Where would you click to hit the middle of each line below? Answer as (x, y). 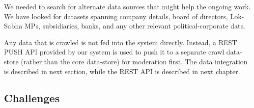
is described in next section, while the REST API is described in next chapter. (122, 71)
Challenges (32, 97)
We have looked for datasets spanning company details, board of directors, (116, 16)
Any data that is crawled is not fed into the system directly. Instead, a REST (121, 42)
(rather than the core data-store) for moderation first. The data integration (134, 61)
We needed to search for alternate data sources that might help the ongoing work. (127, 6)
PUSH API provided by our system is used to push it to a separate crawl (114, 52)
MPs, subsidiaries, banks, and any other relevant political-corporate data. (135, 26)
